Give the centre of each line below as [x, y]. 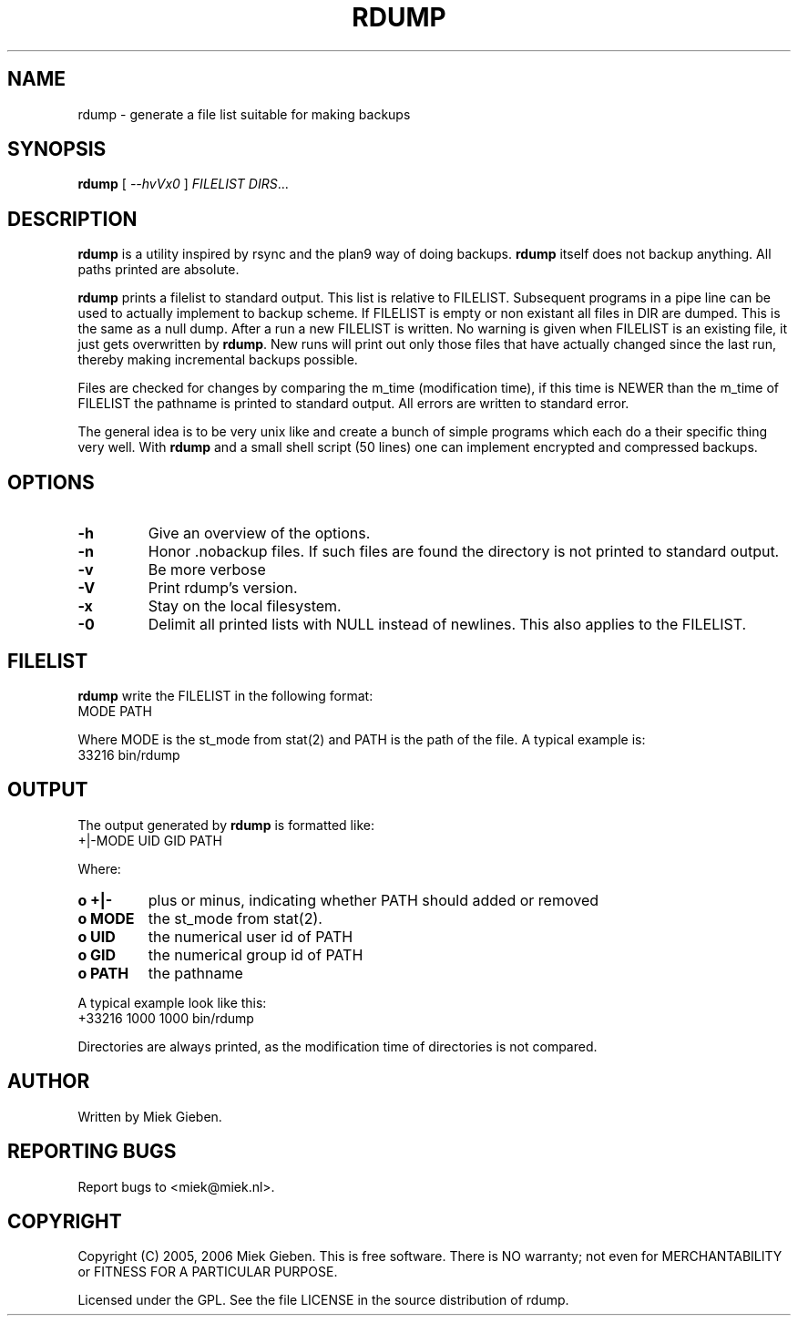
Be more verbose [207, 570]
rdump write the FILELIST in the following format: [225, 695]
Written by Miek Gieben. [150, 1116]
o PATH [103, 973]
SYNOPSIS [57, 149]
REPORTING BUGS [92, 1152]
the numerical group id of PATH [256, 954]
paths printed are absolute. [159, 270]
